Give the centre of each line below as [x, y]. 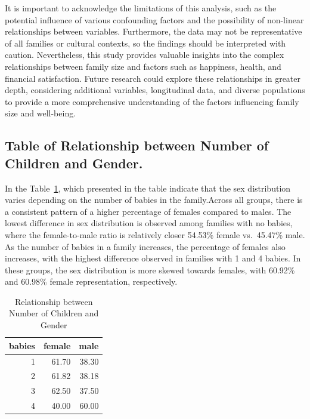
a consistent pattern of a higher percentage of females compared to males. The [148, 211]
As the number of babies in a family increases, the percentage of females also [145, 246]
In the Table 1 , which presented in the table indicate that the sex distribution [148, 188]
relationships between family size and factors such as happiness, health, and [143, 66]
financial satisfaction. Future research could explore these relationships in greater [153, 78]
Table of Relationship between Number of [137, 145]
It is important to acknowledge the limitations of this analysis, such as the [141, 8]
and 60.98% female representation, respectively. [91, 281]
